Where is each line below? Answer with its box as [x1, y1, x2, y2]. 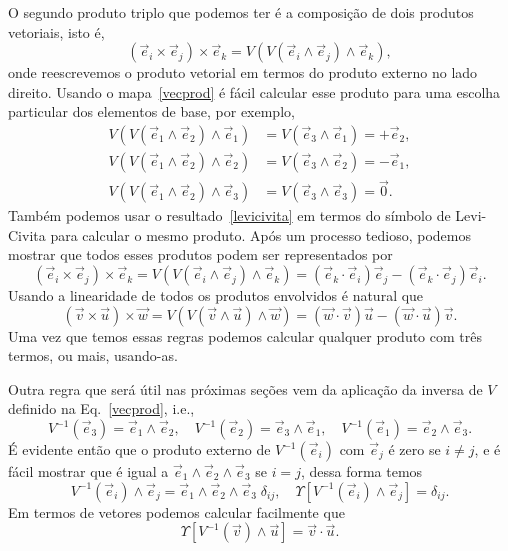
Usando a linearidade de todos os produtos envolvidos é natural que [8, 285, 424, 306]
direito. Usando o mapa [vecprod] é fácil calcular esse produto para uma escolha [8, 81, 501, 102]
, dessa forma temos [300, 461, 423, 482]
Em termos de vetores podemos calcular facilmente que [8, 501, 345, 522]
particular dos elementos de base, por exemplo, [8, 101, 295, 122]
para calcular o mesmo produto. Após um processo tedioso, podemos [50, 224, 471, 245]
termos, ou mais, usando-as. [8, 345, 178, 366]
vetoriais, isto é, [8, 21, 105, 42]
